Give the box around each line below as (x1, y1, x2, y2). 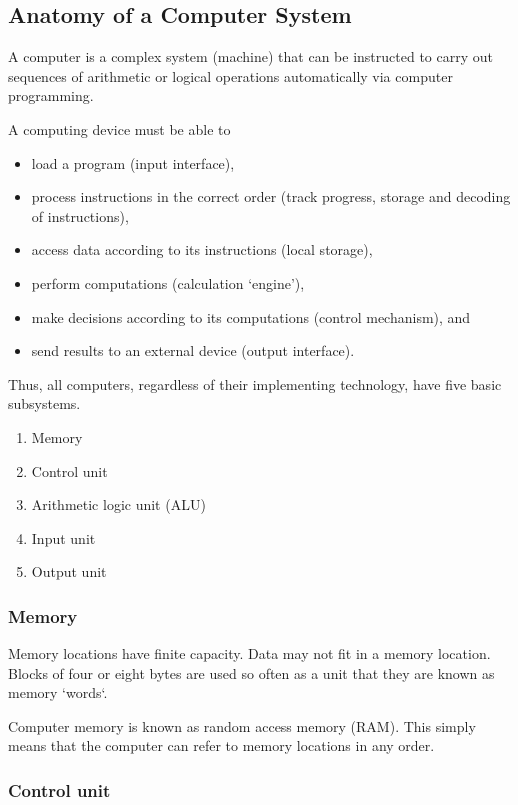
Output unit (31, 561, 107, 582)
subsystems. (8, 393, 81, 414)
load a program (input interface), (31, 152, 235, 173)
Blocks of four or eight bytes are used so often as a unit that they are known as (8, 662, 495, 683)
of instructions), (31, 205, 129, 226)
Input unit (31, 527, 96, 548)
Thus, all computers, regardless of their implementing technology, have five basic (8, 373, 502, 394)
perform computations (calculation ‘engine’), (31, 272, 305, 293)
